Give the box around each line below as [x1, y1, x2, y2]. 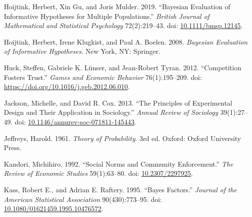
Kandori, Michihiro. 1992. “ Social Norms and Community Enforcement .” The [4, 158, 234, 169]
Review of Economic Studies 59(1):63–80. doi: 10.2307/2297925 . [4, 168, 193, 178]
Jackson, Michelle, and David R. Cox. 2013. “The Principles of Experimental [4, 97, 233, 108]
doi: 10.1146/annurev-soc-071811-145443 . [15, 116, 136, 126]
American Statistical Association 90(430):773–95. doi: [4, 194, 162, 204]
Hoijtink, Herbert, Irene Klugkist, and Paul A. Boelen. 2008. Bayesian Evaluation [4, 36, 248, 46]
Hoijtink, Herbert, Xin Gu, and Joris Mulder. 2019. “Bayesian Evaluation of [4, 1, 231, 11]
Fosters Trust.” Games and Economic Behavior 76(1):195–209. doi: [4, 72, 202, 82]
